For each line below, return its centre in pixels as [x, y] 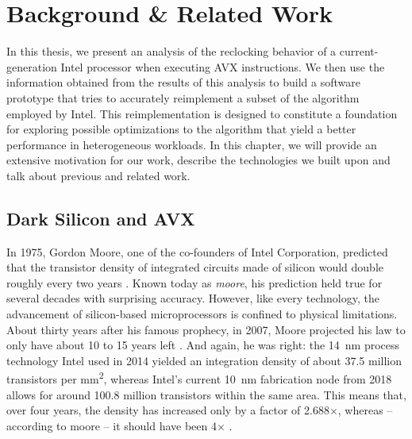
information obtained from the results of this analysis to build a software [183, 82]
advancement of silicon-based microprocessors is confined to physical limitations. [202, 314]
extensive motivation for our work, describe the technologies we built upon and [198, 160]
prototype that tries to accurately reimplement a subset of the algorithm [183, 97]
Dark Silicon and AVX [101, 218]
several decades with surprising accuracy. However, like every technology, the [193, 298]
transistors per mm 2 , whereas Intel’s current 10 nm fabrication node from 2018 [199, 378]
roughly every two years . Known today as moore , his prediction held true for [194, 282]
